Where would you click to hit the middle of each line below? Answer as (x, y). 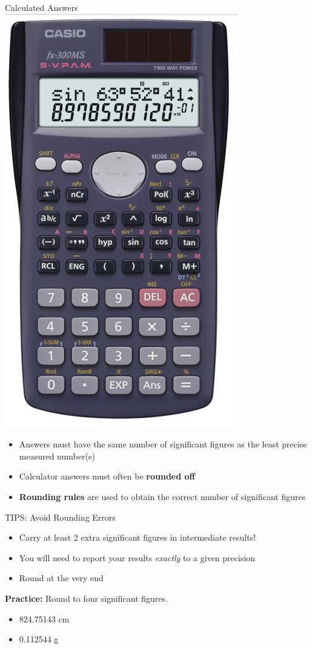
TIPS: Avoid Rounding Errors (60, 517)
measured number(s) (57, 456)
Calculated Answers (41, 7)
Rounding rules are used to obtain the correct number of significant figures (162, 496)
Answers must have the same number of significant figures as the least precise (163, 444)
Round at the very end (61, 578)
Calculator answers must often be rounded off (107, 476)
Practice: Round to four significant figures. (86, 598)
